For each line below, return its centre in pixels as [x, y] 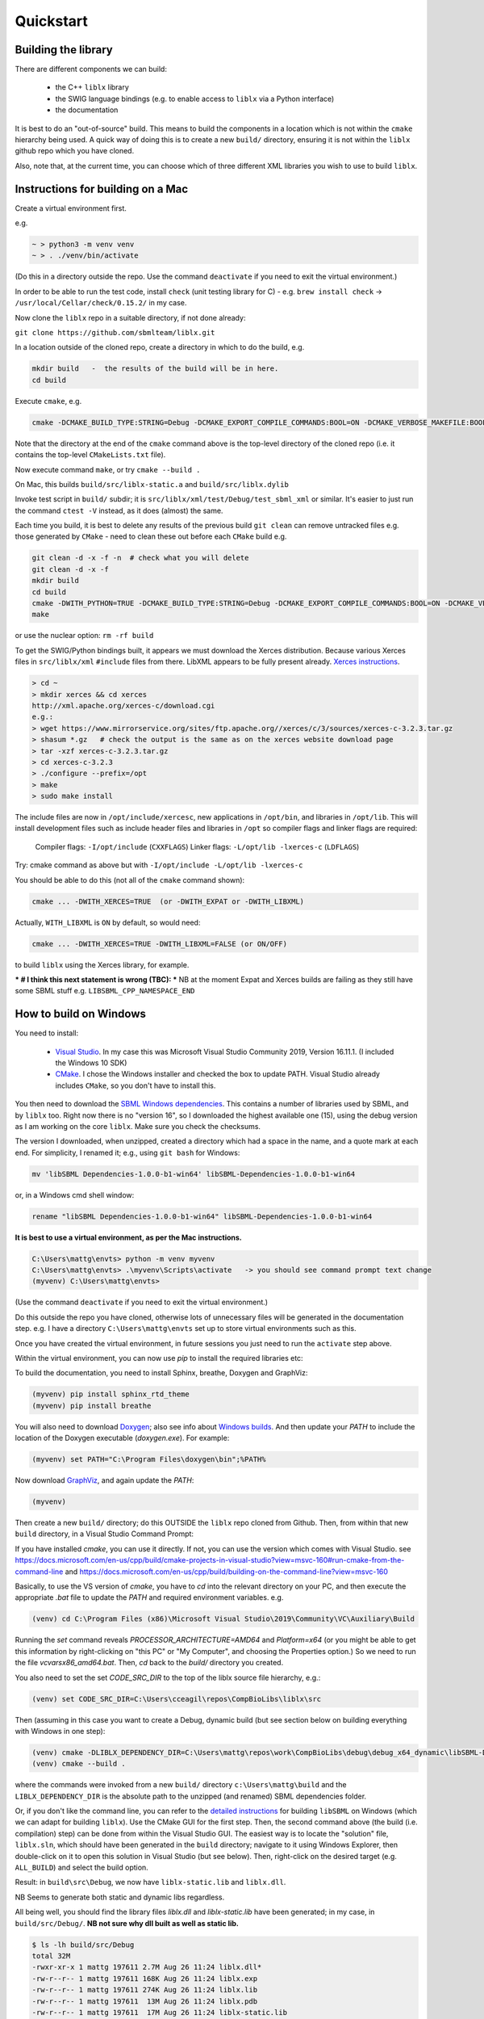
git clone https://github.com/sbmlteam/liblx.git [115, 333]
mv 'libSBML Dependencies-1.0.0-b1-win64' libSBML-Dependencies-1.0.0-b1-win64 [194, 1174]
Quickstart [52, 21]
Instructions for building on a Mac [102, 189]
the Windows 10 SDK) [91, 1063]
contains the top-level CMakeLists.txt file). [90, 455]
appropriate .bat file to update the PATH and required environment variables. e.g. [149, 1597]
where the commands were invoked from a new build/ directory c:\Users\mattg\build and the [181, 1785]
